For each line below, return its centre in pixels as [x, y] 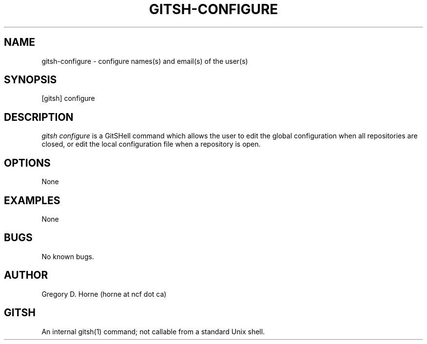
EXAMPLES [32, 200]
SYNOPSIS [30, 80]
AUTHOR [26, 275]
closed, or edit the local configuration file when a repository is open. [151, 144]
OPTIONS [27, 163]
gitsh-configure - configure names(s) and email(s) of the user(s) [145, 61]
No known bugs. [68, 256]
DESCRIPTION [39, 117]
